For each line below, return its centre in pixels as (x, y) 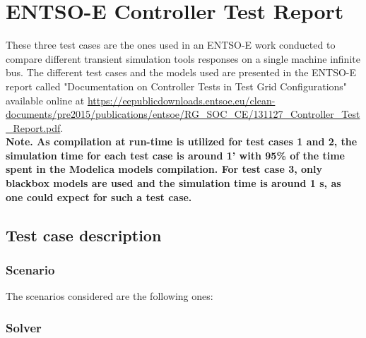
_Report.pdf (33, 127)
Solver (24, 327)
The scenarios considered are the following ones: (110, 296)
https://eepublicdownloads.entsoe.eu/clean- (181, 100)
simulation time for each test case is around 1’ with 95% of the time (175, 155)
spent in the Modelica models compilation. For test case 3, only (164, 169)
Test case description (84, 235)
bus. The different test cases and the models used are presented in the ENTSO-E (181, 72)
